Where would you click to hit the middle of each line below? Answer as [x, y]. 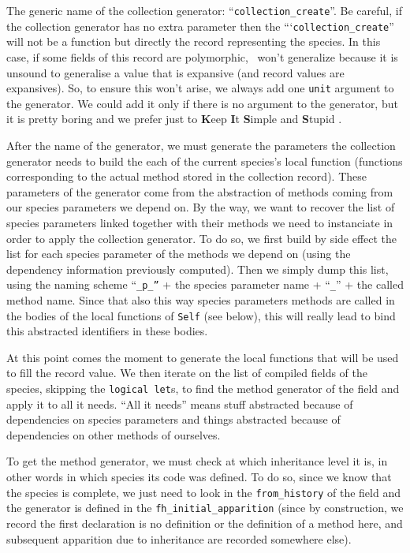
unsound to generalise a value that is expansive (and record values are [175, 72]
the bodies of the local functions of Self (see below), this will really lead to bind [201, 315]
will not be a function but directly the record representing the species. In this [194, 41]
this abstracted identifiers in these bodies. [107, 331]
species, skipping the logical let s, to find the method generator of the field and [203, 388]
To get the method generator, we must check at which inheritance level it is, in [197, 461]
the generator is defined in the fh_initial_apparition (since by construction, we [205, 508]
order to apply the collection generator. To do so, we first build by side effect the [202, 238]
